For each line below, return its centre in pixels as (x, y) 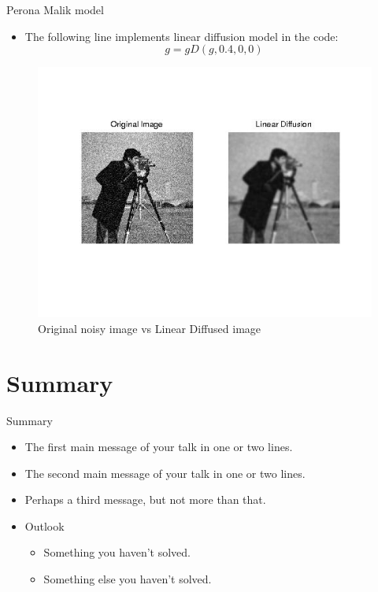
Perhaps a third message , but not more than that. (145, 499)
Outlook (44, 525)
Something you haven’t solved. (117, 552)
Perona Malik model (55, 9)
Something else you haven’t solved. (128, 579)
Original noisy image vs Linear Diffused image (150, 328)
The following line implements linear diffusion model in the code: (182, 36)
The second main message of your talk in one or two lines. (165, 473)
